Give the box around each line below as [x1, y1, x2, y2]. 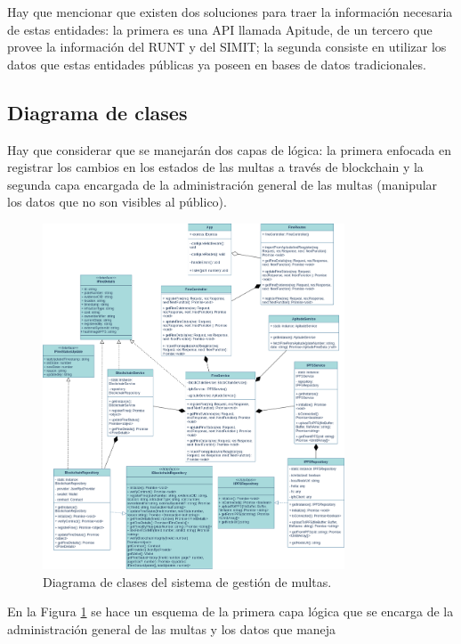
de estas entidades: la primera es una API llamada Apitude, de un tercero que [7, 20, 433, 38]
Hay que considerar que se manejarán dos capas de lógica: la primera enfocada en [7, 140, 452, 159]
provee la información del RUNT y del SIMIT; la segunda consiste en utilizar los [7, 37, 447, 56]
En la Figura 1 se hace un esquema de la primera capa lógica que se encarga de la [7, 602, 454, 621]
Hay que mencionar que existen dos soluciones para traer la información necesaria [7, 3, 453, 20]
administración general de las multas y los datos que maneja [7, 619, 336, 638]
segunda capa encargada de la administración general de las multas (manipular [7, 175, 438, 193]
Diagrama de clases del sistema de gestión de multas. [43, 572, 332, 591]
